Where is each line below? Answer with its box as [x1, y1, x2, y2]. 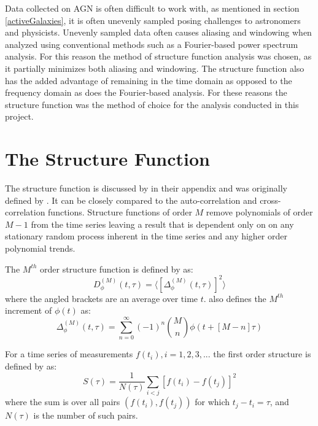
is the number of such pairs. [33, 409, 138, 422]
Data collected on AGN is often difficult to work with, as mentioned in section [5, 2, 300, 14]
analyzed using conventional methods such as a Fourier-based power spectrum [5, 37, 298, 50]
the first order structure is [213, 347, 311, 360]
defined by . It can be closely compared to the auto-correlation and [5, 193, 257, 206]
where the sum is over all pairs [5, 395, 120, 408]
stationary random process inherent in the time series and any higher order [5, 230, 287, 242]
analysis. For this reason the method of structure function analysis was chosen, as [5, 50, 312, 63]
